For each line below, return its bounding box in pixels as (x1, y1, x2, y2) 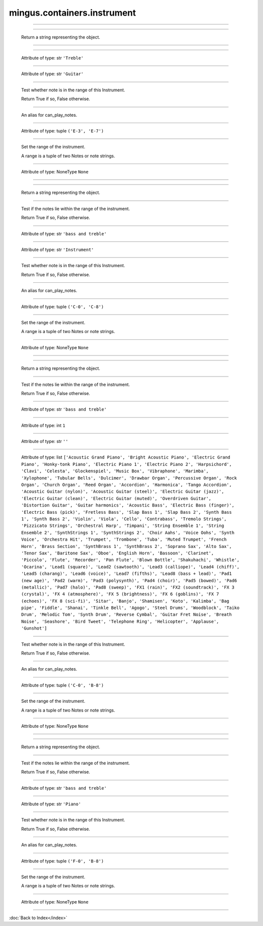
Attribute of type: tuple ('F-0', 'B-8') (21, 858, 104, 864)
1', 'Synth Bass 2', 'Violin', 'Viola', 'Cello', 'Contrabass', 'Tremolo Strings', (21, 516, 227, 522)
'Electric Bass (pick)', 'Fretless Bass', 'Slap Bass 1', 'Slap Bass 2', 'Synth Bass (21, 509, 232, 515)
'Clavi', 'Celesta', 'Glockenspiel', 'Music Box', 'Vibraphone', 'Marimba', (21, 468, 209, 474)
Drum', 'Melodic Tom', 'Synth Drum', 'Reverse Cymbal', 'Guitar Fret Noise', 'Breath (21, 612, 232, 617)
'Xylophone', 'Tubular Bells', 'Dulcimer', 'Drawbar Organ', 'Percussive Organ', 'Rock (21, 475, 237, 481)
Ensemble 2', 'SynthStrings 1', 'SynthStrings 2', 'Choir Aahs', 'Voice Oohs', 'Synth (21, 530, 235, 535)
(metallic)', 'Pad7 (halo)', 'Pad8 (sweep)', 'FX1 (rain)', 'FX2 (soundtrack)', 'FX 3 (21, 584, 235, 590)
